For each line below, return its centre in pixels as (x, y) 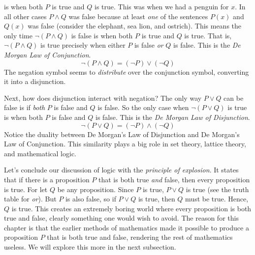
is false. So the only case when (143, 107)
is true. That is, (208, 35)
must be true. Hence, (217, 199)
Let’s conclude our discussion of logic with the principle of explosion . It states (121, 170)
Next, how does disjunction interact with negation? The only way (103, 98)
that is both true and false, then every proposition (174, 179)
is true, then (157, 199)
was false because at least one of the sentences (138, 16)
